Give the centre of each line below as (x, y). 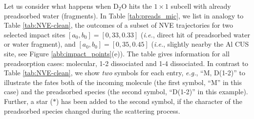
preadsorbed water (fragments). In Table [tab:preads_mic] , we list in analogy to (124, 15)
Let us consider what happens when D (61, 6)
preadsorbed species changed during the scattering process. (92, 110)
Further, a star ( (28, 101)
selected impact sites (35, 34)
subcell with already (201, 6)
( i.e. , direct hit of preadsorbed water (195, 34)
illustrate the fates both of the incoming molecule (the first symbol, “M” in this (123, 82)
